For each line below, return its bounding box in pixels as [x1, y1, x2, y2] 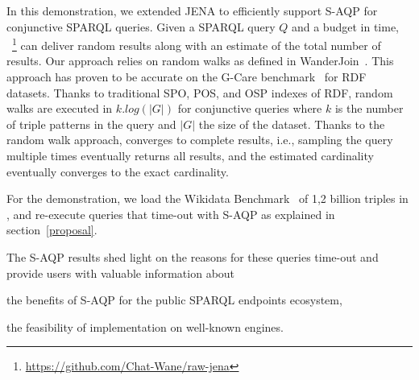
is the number [334, 100, 404, 117]
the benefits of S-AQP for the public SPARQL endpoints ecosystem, [6, 291, 342, 308]
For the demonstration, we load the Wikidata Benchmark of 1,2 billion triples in [6, 190, 409, 207]
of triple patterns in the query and [6, 115, 176, 132]
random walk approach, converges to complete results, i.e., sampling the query [6, 131, 393, 148]
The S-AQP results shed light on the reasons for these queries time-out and [6, 248, 379, 265]
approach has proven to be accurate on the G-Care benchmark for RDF [6, 68, 367, 85]
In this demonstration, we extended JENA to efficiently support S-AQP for [6, 2, 378, 19]
